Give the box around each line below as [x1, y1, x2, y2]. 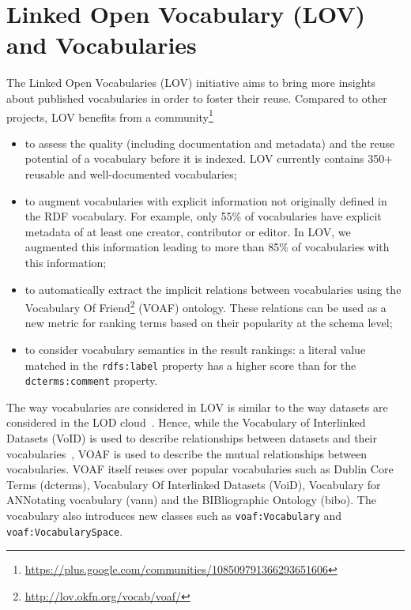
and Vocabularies [6, 28, 197, 61]
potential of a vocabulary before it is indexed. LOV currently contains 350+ [25, 150, 394, 167]
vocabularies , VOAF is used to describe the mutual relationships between [6, 445, 368, 461]
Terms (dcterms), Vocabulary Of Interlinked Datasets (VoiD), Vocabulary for [6, 476, 381, 492]
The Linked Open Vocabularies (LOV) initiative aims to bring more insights [6, 74, 376, 91]
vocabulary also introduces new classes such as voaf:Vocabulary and [6, 507, 342, 523]
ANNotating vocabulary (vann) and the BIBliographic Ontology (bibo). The [6, 491, 376, 508]
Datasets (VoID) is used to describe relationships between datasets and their [6, 430, 377, 446]
